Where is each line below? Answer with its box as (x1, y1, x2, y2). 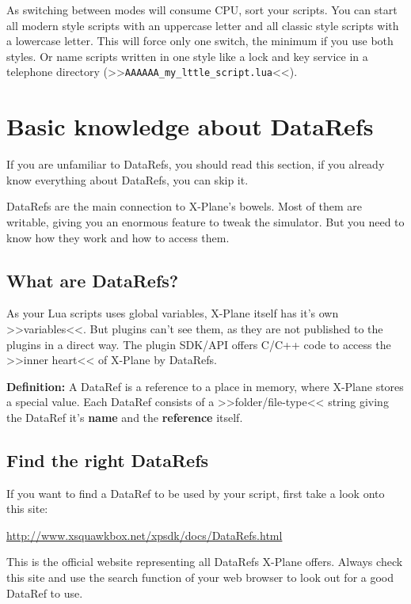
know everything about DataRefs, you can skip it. (6, 171, 249, 188)
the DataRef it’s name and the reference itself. (6, 408, 243, 425)
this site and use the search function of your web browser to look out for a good (6, 569, 394, 586)
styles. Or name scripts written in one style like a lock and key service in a (6, 47, 368, 64)
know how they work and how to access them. (6, 229, 230, 245)
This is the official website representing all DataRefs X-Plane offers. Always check (6, 553, 403, 570)
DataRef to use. (6, 584, 83, 601)
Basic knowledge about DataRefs (6, 110, 374, 142)
